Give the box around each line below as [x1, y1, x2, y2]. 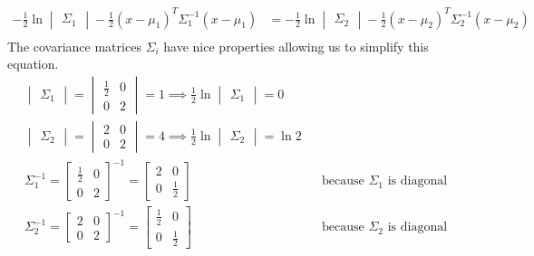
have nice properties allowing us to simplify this [163, 36, 429, 55]
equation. [7, 54, 59, 73]
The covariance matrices [7, 36, 141, 55]
